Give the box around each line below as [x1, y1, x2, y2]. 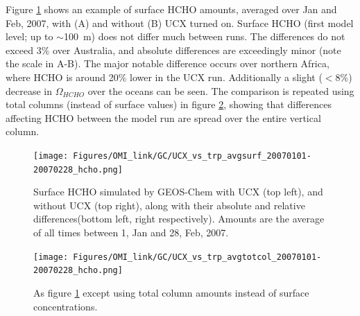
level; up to [6, 29, 53, 44]
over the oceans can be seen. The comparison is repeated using [87, 83, 354, 98]
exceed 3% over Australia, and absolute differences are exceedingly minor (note [6, 42, 341, 57]
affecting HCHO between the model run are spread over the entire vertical [6, 110, 321, 125]
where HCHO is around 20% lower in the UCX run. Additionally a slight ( [6, 69, 323, 84]
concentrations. [33, 299, 98, 313]
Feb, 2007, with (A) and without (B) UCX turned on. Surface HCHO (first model [6, 15, 354, 30]
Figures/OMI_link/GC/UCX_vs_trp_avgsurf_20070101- [73, 150, 311, 161]
